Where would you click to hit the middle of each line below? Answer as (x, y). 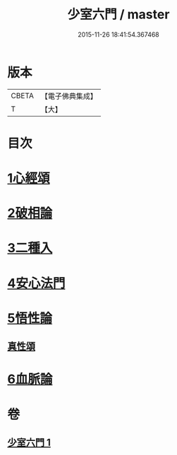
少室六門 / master (118, 14)
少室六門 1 (29, 442)
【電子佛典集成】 (69, 96)
